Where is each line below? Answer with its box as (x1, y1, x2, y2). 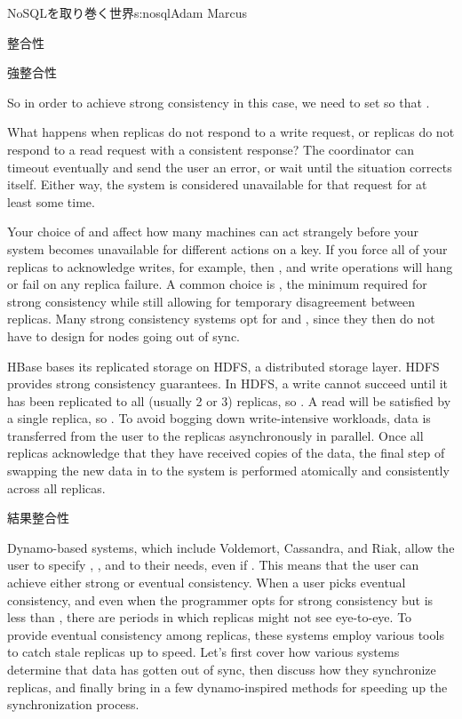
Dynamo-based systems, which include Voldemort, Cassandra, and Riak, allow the (7, 538, 455, 556)
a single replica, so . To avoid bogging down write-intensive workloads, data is (7, 409, 431, 427)
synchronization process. (7, 695, 139, 714)
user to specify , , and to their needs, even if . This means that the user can (7, 555, 419, 574)
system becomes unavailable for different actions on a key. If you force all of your (7, 239, 448, 258)
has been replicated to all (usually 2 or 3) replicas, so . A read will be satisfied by (7, 391, 451, 410)
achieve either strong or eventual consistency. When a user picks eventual (7, 573, 406, 592)
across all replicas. (7, 478, 106, 497)
